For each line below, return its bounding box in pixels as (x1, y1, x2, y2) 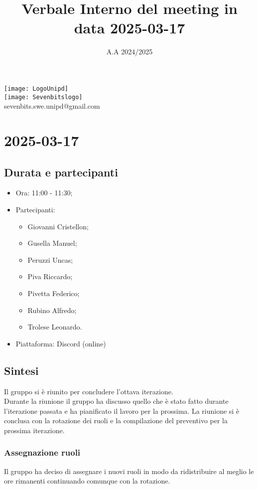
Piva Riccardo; (27, 271, 73, 282)
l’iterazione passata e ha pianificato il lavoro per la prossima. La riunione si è (4, 405, 240, 416)
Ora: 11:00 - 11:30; (15, 187, 73, 198)
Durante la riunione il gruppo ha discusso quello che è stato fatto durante (4, 396, 229, 406)
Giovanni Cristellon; (27, 221, 89, 231)
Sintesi (4, 362, 39, 378)
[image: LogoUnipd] (4, 85, 68, 92)
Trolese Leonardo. (27, 322, 82, 332)
